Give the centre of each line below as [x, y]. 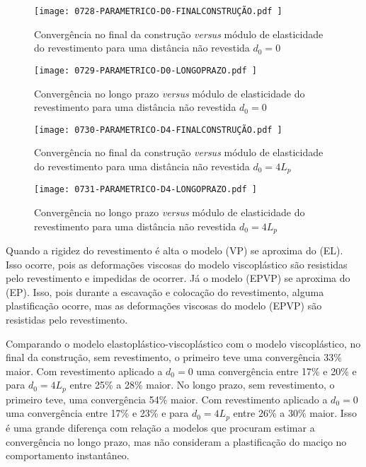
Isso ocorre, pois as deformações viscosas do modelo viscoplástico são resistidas [177, 264]
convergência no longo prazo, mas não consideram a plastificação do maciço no [176, 441]
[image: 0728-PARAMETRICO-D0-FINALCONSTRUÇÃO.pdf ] [158, 11]
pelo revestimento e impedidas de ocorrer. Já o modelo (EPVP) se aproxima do [178, 278]
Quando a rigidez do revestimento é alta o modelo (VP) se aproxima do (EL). [175, 250]
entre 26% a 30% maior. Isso [295, 413]
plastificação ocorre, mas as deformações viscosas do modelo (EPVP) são [164, 306]
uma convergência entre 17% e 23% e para [97, 413]
